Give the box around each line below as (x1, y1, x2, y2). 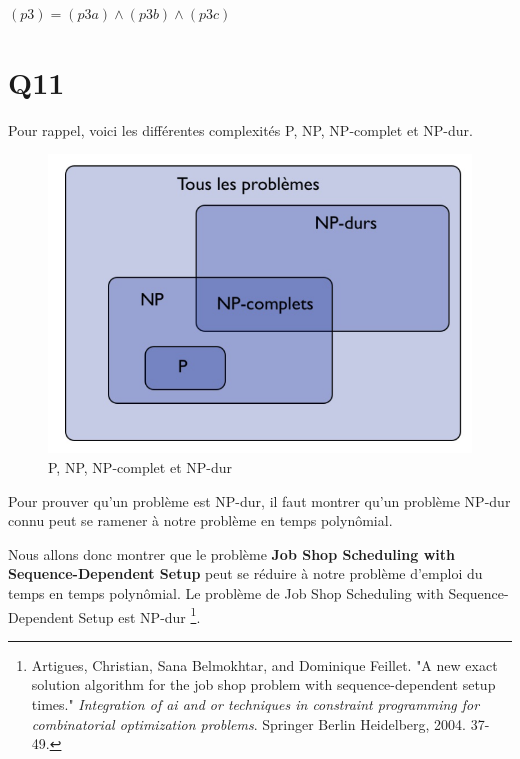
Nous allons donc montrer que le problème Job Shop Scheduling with (8, 543, 455, 564)
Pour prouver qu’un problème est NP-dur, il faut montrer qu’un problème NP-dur (8, 490, 511, 511)
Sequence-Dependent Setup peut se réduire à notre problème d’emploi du (8, 563, 483, 584)
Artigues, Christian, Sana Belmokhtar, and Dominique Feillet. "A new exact (31, 654, 498, 675)
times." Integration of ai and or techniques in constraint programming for (31, 693, 480, 714)
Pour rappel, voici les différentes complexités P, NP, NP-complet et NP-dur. (8, 119, 473, 140)
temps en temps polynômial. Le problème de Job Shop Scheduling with (8, 582, 444, 603)
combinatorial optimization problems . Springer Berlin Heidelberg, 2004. (31, 713, 466, 734)
